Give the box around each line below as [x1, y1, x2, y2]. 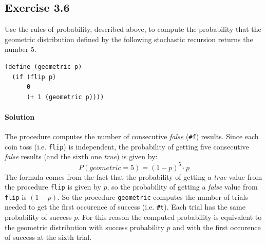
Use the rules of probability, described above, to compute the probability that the [5, 24, 261, 34]
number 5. [5, 44, 36, 54]
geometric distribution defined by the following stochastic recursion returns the [5, 33, 253, 44]
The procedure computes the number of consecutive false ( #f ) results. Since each [5, 131, 259, 142]
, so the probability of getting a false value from [107, 181, 258, 192]
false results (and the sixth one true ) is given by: [5, 151, 158, 162]
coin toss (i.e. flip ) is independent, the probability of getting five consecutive [5, 141, 249, 152]
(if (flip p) [12, 73, 56, 81]
